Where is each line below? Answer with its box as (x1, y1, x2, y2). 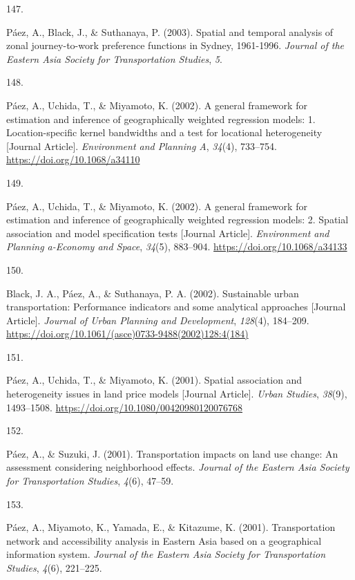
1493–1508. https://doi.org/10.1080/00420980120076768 (6, 400, 242, 414)
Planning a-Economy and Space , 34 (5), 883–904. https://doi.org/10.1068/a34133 (6, 239, 347, 254)
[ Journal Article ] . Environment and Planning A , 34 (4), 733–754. (6, 138, 277, 153)
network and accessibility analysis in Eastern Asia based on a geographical (6, 533, 322, 548)
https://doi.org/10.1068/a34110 (6, 152, 140, 167)
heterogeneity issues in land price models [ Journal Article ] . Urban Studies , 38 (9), (6, 386, 347, 401)
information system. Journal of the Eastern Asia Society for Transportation (6, 547, 326, 561)
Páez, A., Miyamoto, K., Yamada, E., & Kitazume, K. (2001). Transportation (6, 520, 336, 534)
